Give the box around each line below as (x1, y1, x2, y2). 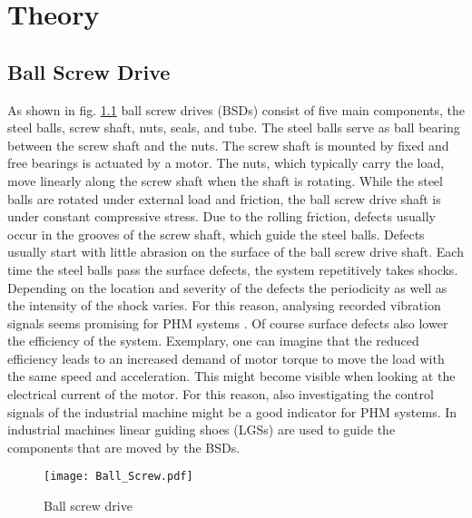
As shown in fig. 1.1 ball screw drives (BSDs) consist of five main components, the (7, 100, 465, 119)
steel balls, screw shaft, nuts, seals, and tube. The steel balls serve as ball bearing (7, 118, 460, 137)
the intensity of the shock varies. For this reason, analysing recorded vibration (7, 296, 441, 315)
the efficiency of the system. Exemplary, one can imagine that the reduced (7, 331, 419, 350)
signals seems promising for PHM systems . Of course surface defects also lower (7, 313, 448, 332)
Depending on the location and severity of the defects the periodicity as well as (7, 278, 447, 297)
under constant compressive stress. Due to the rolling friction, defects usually (7, 207, 436, 226)
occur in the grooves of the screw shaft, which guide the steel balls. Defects (7, 224, 425, 243)
